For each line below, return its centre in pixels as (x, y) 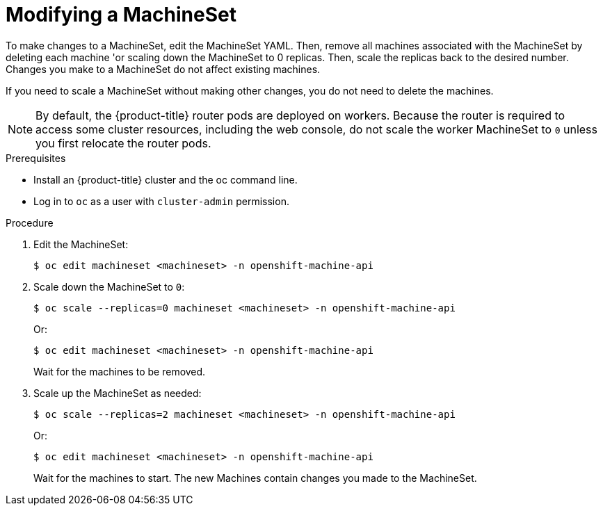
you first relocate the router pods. (123, 143)
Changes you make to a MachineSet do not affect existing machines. (163, 69)
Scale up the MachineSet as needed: (118, 393)
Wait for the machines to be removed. (120, 371)
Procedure (30, 222)
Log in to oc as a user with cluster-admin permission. (161, 201)
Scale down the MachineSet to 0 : (109, 286)
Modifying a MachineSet (121, 15)
